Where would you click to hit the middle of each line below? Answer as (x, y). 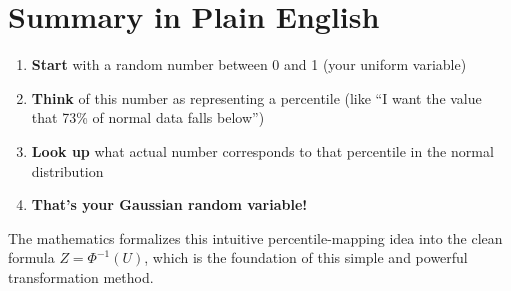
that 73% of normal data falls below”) (148, 117)
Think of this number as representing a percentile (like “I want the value (256, 97)
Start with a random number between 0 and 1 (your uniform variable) (249, 64)
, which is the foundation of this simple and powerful (306, 257)
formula (31, 257)
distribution (67, 170)
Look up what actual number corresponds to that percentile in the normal (262, 150)
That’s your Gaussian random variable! (169, 204)
